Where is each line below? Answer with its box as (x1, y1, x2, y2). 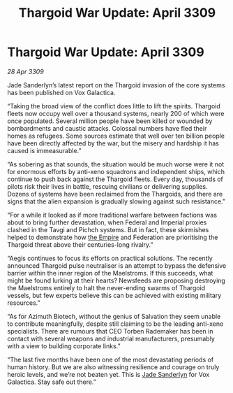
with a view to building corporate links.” (7, 341, 121, 350)
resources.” (7, 299, 40, 307)
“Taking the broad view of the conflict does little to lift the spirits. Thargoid (7, 101, 221, 110)
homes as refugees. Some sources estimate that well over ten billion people (7, 131, 225, 140)
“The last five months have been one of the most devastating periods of (7, 355, 214, 364)
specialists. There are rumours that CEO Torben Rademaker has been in (7, 327, 213, 335)
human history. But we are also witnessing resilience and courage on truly (7, 362, 220, 371)
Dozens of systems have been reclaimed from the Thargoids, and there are (7, 190, 223, 198)
